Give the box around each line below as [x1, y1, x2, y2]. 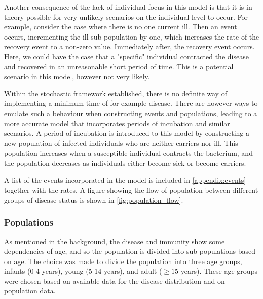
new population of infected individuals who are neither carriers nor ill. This [4, 137, 238, 148]
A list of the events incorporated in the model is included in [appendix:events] [4, 174, 246, 185]
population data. [4, 285, 56, 296]
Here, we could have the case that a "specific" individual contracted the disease [4, 51, 249, 61]
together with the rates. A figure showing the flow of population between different [4, 184, 258, 195]
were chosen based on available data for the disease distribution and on [4, 275, 225, 286]
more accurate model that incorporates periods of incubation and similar [4, 118, 230, 128]
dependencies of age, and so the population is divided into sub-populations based [4, 246, 255, 256]
